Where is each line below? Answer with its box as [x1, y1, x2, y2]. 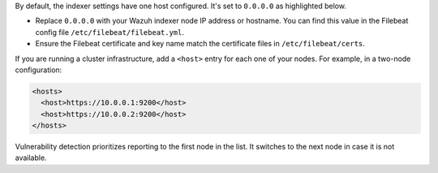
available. [15, 153, 48, 162]
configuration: [15, 65, 62, 75]
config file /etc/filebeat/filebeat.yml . [35, 27, 185, 37]
